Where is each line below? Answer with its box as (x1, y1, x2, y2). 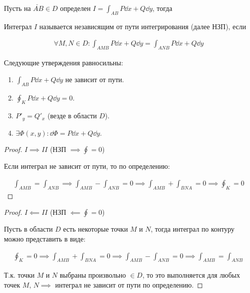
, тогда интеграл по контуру (150, 224, 235, 234)
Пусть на (4, 3, 31, 13)
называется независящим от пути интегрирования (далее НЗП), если (39, 21, 246, 31)
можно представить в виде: (4, 234, 86, 244)
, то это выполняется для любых (142, 270, 240, 280)
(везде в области (47, 110, 97, 121)
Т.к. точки (4, 270, 35, 280)
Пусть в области (4, 224, 53, 234)
